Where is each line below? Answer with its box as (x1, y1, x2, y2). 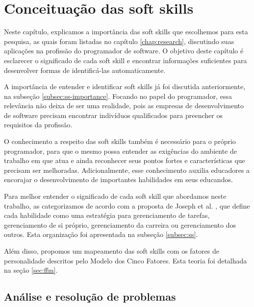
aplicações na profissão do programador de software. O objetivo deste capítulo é (4, 46, 244, 56)
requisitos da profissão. (4, 119, 73, 130)
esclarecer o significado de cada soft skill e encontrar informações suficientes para (4, 55, 247, 65)
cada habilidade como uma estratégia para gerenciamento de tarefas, (4, 210, 210, 220)
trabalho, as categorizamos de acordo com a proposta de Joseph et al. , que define (4, 200, 250, 211)
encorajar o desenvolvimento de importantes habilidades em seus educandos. (4, 174, 233, 185)
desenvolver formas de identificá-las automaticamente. (4, 65, 166, 75)
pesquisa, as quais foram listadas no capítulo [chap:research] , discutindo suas (4, 36, 234, 46)
